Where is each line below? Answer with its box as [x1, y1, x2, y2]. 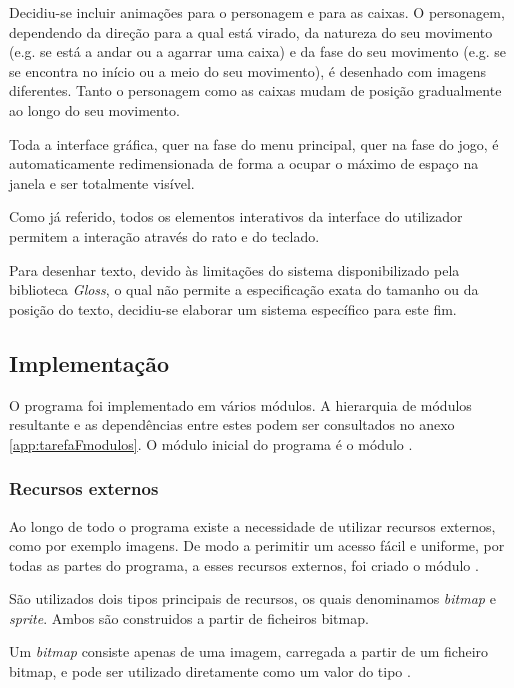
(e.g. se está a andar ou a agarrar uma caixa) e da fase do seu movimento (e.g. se [9, 41, 507, 62]
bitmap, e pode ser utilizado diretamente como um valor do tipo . [9, 661, 411, 682]
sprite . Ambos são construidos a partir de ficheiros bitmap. [9, 607, 369, 628]
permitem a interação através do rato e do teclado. [9, 225, 320, 246]
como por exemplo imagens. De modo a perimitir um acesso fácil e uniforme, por [9, 535, 505, 556]
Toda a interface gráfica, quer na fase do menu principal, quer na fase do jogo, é [9, 133, 499, 154]
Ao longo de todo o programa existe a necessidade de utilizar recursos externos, [9, 515, 496, 536]
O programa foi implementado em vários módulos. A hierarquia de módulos [9, 394, 472, 415]
